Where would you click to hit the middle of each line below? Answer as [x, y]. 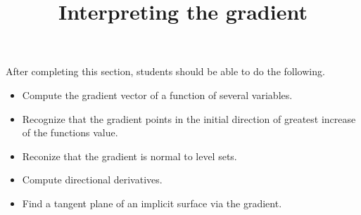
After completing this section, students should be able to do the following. [165, 71]
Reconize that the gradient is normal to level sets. [129, 156]
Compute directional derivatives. [92, 180]
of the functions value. [70, 132]
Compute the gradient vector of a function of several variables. [157, 95]
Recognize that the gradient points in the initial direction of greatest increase [189, 118]
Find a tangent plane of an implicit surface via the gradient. [152, 203]
